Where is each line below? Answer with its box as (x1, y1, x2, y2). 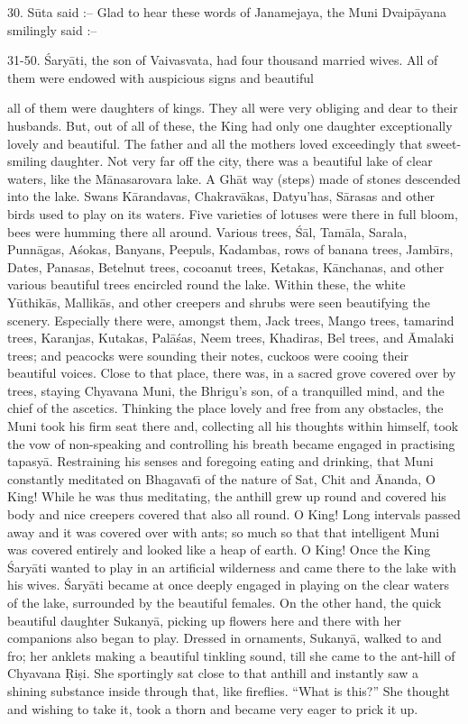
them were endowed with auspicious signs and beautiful (7, 68, 314, 87)
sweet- (427, 133, 462, 152)
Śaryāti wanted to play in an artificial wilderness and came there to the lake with (7, 557, 457, 576)
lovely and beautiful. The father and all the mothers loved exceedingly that (7, 133, 423, 152)
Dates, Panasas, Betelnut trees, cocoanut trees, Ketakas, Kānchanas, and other (7, 257, 445, 276)
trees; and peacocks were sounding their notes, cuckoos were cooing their (7, 345, 409, 364)
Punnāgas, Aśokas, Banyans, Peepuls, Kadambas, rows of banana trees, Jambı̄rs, (7, 240, 454, 259)
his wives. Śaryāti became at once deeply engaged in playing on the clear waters (7, 575, 449, 594)
